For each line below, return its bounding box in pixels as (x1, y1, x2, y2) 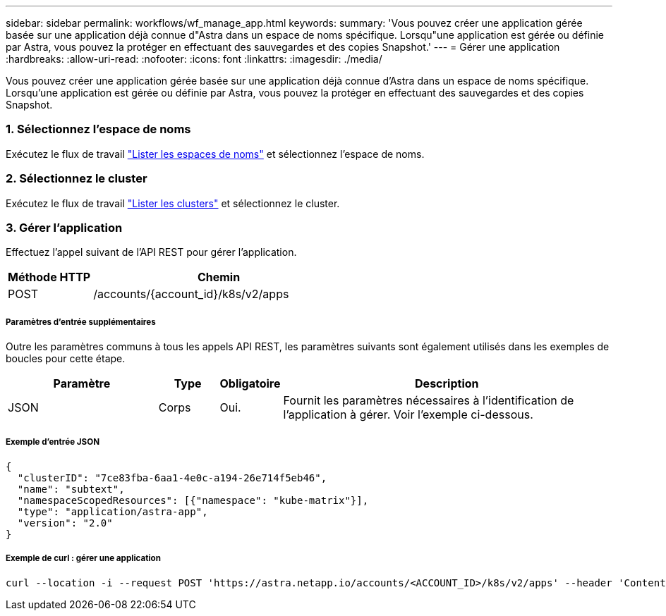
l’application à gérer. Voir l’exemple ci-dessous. (283, 407, 533, 422)
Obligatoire (219, 376, 281, 391)
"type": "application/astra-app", (17, 505, 208, 517)
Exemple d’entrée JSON (6, 437, 99, 448)
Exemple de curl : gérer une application (6, 553, 161, 564)
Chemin (197, 270, 241, 285)
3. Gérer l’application (6, 220, 123, 235)
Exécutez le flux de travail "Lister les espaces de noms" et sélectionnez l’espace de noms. (6, 147, 425, 160)
